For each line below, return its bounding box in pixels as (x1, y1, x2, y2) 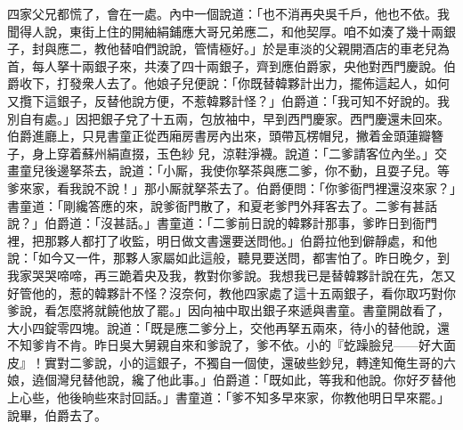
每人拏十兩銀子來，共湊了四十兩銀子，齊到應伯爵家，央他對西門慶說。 (31, 56, 443, 75)
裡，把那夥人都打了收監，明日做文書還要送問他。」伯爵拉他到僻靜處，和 (7, 231, 425, 249)
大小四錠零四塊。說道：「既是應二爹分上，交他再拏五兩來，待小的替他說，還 (7, 318, 450, 337)
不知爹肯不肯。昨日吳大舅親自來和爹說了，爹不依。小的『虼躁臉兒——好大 (7, 336, 443, 354)
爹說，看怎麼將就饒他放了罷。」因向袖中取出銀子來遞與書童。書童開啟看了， (7, 301, 450, 320)
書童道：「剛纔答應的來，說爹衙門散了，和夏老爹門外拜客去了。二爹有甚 (7, 196, 425, 215)
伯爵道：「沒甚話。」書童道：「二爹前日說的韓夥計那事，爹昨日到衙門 (44, 214, 437, 232)
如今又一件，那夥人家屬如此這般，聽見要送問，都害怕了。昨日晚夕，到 (37, 248, 450, 267)
